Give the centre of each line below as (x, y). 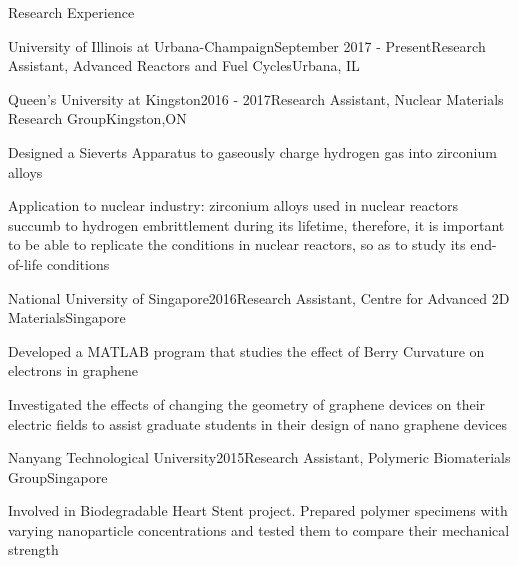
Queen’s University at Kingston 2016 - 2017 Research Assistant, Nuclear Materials (256, 98)
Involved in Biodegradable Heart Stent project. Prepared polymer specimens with (258, 510)
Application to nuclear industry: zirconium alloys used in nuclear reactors (233, 205)
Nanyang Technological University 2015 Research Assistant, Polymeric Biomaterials (259, 457)
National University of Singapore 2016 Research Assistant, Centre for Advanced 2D (259, 297)
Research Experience (71, 12)
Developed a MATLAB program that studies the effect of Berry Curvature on (246, 350)
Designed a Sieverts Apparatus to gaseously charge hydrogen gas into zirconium (252, 151)
